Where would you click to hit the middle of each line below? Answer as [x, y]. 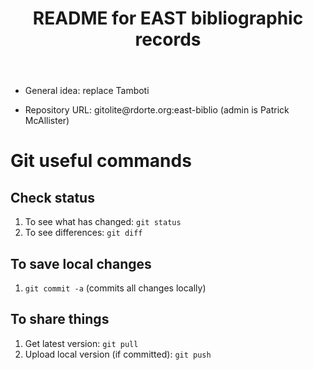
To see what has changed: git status [103, 222]
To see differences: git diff [83, 233]
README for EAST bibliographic [168, 18]
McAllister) [47, 121]
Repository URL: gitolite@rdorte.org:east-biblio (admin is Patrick [157, 110]
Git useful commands [101, 161]
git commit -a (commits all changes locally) [115, 288]
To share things [60, 319]
